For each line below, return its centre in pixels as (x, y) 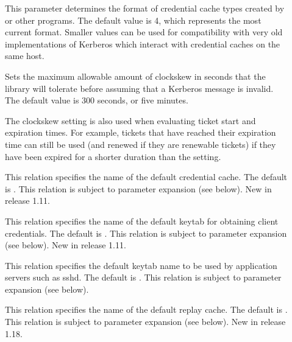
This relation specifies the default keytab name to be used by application (141, 265)
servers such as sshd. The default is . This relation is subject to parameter (143, 277)
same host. (25, 56)
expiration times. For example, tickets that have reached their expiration (141, 132)
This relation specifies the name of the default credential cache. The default (146, 177)
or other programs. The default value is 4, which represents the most (133, 20)
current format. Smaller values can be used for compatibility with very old (144, 32)
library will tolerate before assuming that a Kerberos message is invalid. (139, 88)
